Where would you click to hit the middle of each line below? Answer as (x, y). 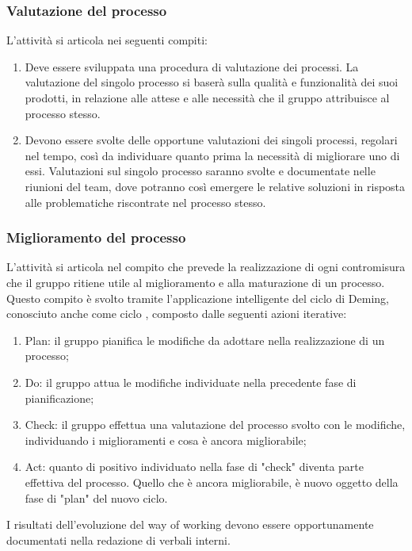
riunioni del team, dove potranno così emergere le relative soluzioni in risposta (215, 186)
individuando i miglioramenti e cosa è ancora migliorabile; (166, 440)
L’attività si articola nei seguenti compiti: (107, 40)
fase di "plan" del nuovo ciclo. (96, 497)
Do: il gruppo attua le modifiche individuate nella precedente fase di (191, 382)
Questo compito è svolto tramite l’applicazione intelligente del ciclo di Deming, (198, 298)
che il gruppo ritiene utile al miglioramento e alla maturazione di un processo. (196, 282)
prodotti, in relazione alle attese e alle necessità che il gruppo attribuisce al (207, 98)
